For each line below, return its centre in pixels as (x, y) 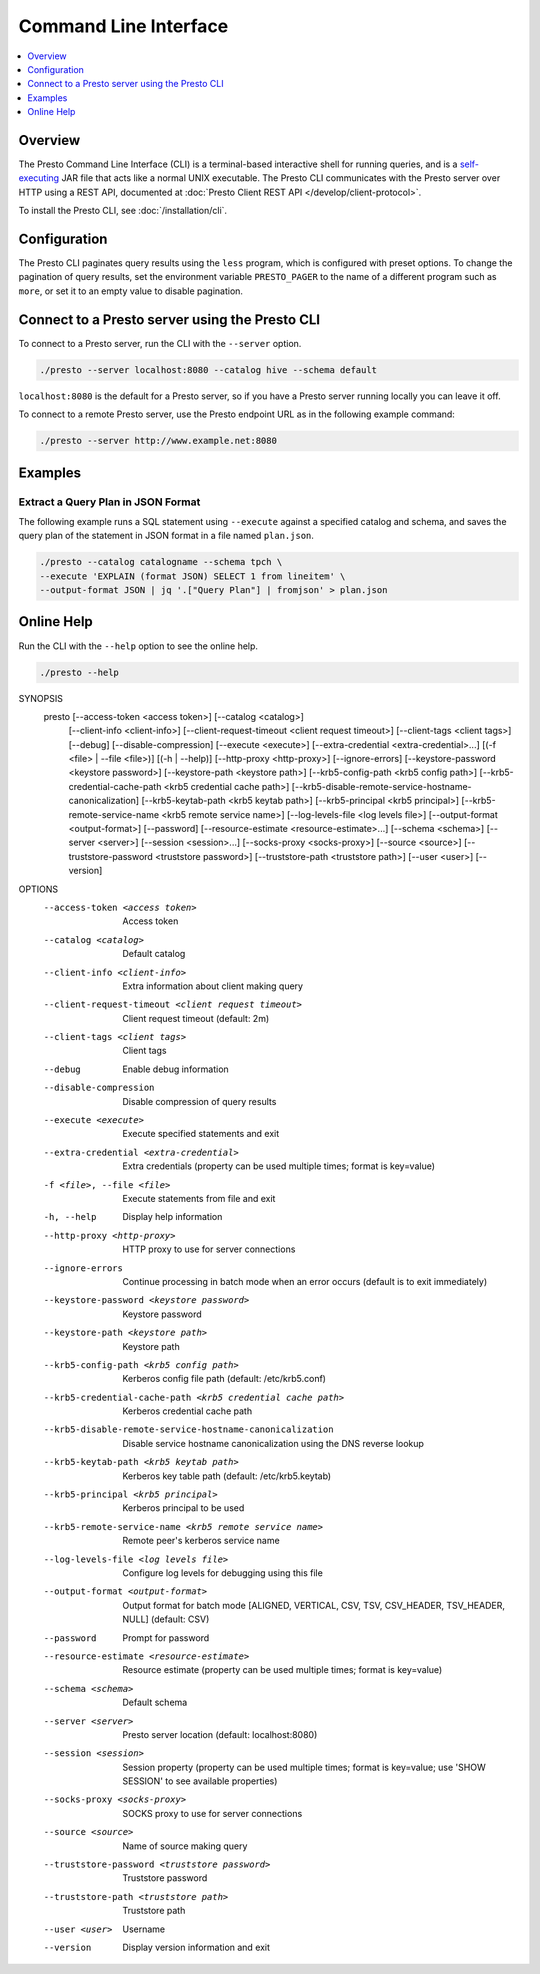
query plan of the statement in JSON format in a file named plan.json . (166, 536)
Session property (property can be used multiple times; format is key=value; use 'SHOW (304, 1767)
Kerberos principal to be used (183, 1508)
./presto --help (79, 672)
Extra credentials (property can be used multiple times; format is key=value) (278, 1166)
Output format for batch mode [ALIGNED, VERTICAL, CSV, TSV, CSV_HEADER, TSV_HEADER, (313, 1605)
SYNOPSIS (41, 698)
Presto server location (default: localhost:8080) (220, 1734)
